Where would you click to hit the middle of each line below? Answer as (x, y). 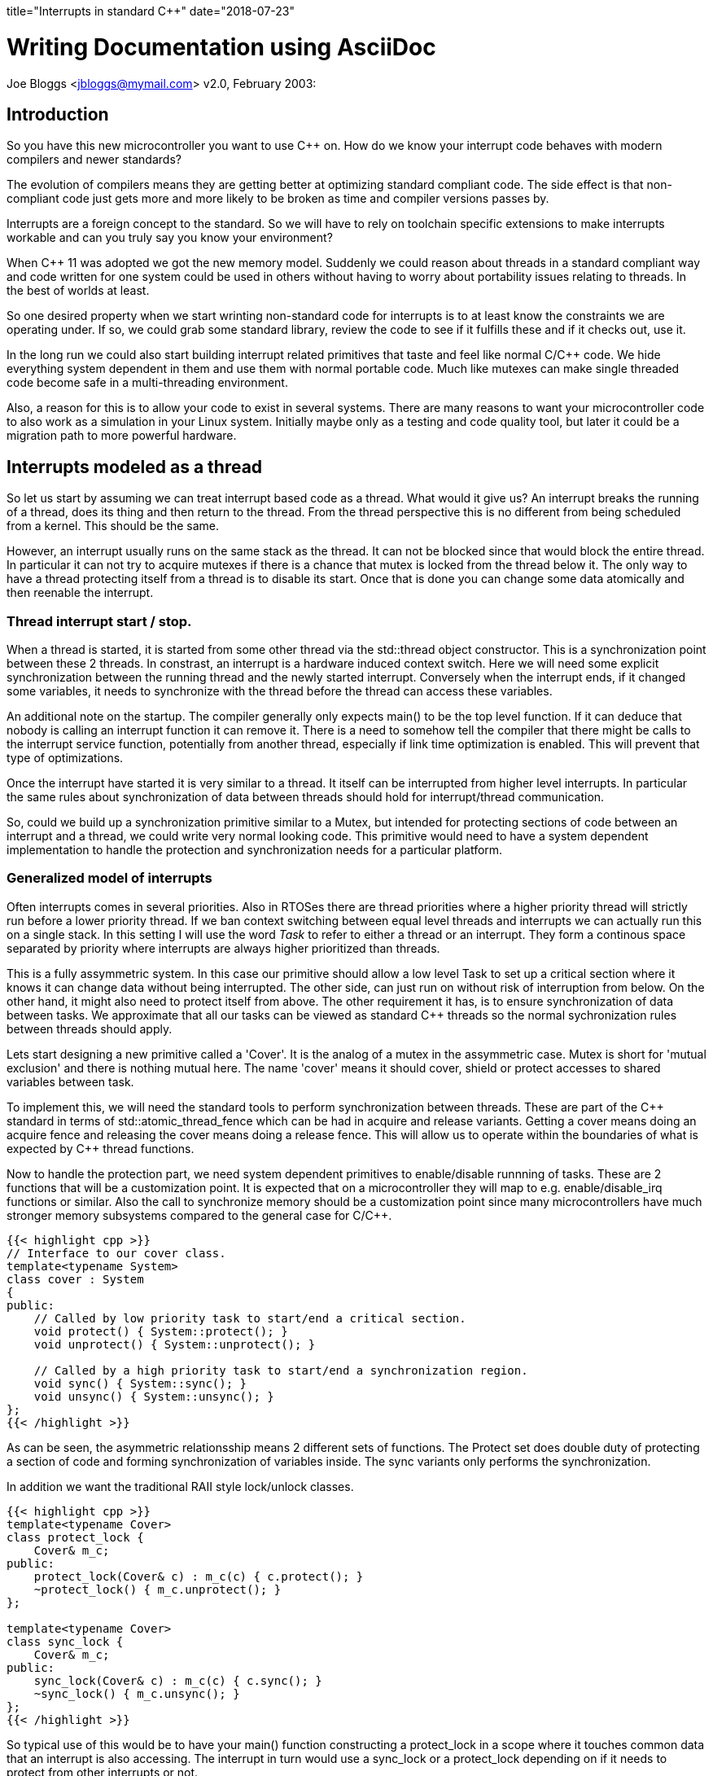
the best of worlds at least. (78, 291)
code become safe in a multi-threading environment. (147, 383)
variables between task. (70, 1081)
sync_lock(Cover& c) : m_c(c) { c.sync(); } (178, 1680)
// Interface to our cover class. (116, 1253)
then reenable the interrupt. (80, 593)
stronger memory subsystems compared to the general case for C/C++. (199, 1215)
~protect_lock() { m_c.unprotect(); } (157, 1589)
